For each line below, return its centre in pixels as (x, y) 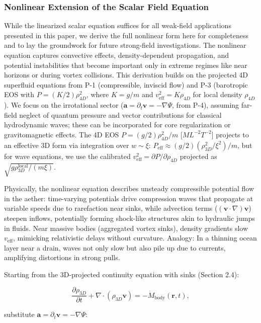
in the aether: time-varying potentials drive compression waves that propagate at (129, 198)
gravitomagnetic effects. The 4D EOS (62, 134)
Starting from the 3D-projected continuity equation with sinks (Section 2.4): (122, 274)
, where (98, 94)
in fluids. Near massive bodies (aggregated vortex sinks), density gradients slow (126, 228)
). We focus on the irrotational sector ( (64, 105)
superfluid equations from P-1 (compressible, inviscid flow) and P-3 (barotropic (126, 84)
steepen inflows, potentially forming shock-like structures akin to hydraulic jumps (129, 218)
